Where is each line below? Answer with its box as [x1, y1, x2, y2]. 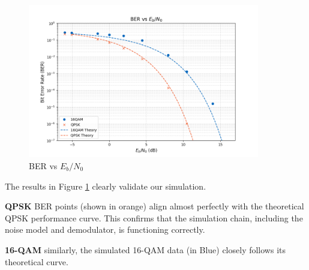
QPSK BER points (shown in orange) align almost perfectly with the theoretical [5, 200, 304, 212]
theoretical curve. [5, 255, 68, 268]
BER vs [29, 159, 58, 172]
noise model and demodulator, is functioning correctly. [5, 223, 205, 236]
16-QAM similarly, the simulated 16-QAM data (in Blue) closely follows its [5, 243, 286, 256]
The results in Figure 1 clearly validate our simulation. [5, 179, 206, 192]
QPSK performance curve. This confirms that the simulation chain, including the [5, 211, 303, 224]
